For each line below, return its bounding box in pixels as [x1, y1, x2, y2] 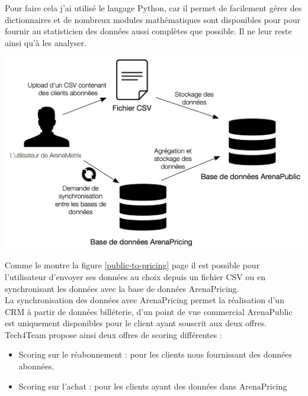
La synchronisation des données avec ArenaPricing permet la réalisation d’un [5, 294, 284, 306]
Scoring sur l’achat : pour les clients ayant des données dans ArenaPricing [18, 379, 287, 392]
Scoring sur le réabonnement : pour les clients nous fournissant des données [18, 348, 293, 361]
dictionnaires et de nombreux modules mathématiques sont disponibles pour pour [5, 13, 301, 25]
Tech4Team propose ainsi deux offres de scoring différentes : [5, 328, 222, 340]
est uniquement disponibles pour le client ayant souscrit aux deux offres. [5, 317, 267, 329]
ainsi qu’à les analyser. [5, 36, 86, 48]
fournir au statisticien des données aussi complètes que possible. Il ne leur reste [5, 25, 292, 37]
